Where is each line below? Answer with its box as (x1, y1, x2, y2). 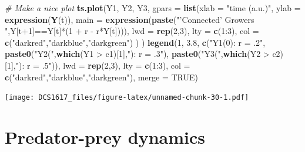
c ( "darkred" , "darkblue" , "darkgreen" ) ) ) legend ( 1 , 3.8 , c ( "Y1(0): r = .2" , (5, 36, 266, 48)
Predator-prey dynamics (5, 125, 206, 148)
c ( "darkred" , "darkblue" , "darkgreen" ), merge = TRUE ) (5, 70, 199, 83)
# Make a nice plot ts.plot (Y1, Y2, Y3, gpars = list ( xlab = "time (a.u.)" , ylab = (5, 2, 301, 13)
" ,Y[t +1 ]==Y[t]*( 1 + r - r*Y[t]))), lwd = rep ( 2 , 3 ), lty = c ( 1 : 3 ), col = (5, 25, 259, 37)
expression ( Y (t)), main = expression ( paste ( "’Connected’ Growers (5, 13, 254, 25)
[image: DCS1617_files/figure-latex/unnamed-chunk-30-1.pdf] (5, 93, 249, 102)
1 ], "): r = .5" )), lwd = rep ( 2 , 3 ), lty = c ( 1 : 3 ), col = (6, 59, 190, 71)
